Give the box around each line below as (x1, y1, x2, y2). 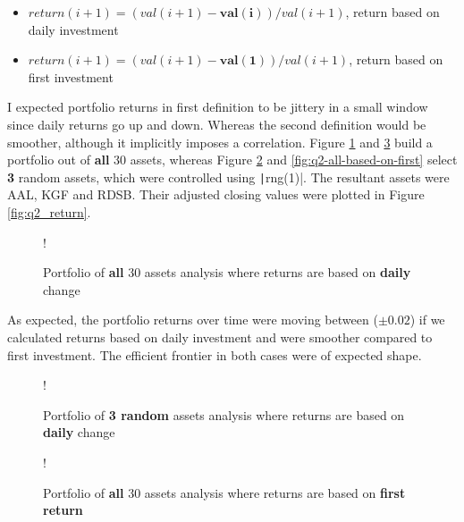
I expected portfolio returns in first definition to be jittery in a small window (7, 97, 428, 116)
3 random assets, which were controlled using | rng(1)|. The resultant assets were (7, 167, 450, 186)
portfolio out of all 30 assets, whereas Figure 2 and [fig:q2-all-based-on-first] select (7, 150, 458, 169)
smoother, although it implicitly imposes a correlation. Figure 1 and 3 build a (7, 132, 433, 151)
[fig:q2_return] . (7, 203, 91, 221)
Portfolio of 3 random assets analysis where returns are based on (43, 405, 405, 424)
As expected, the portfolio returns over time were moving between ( (7, 310, 378, 329)
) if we (409, 310, 445, 329)
